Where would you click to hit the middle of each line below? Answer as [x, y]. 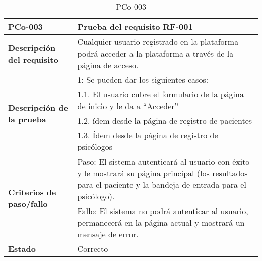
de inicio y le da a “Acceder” [128, 106]
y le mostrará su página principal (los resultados [162, 173]
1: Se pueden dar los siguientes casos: [143, 80]
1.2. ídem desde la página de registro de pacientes [165, 120]
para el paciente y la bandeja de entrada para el [162, 185]
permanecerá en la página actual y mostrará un [161, 222]
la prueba [27, 119]
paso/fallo [28, 203]
